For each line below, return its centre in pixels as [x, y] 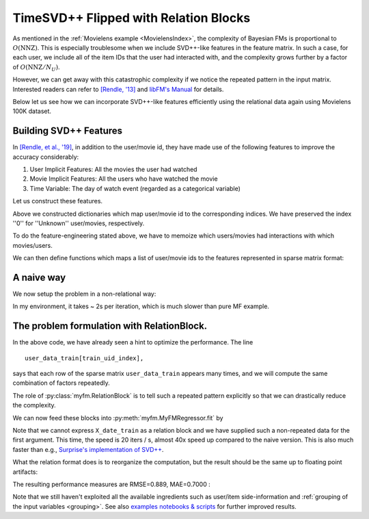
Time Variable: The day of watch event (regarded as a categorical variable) [135, 188]
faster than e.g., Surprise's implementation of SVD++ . [88, 449]
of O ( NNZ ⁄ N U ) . [37, 67]
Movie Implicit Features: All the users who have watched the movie [124, 179]
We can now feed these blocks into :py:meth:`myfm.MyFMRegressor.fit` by [118, 418]
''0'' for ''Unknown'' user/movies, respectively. [79, 223]
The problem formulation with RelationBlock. [110, 326]
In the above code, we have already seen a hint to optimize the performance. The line [133, 342]
